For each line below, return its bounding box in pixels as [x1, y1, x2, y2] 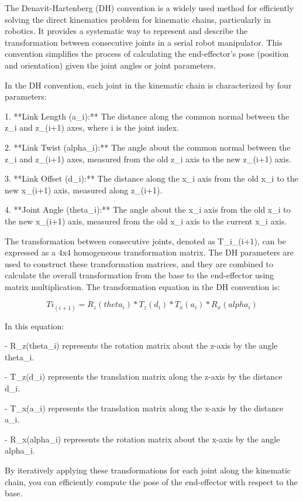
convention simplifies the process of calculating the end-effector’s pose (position [5, 47, 289, 60]
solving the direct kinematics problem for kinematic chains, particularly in [5, 13, 271, 25]
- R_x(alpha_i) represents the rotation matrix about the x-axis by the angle [5, 432, 280, 445]
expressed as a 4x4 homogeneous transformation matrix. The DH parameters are [5, 246, 294, 258]
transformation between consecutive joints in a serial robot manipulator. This [5, 36, 283, 48]
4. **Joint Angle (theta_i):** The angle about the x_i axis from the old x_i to [5, 203, 291, 216]
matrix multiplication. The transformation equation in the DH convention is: [5, 280, 280, 292]
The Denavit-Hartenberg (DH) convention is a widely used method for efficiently [5, 2, 294, 13]
